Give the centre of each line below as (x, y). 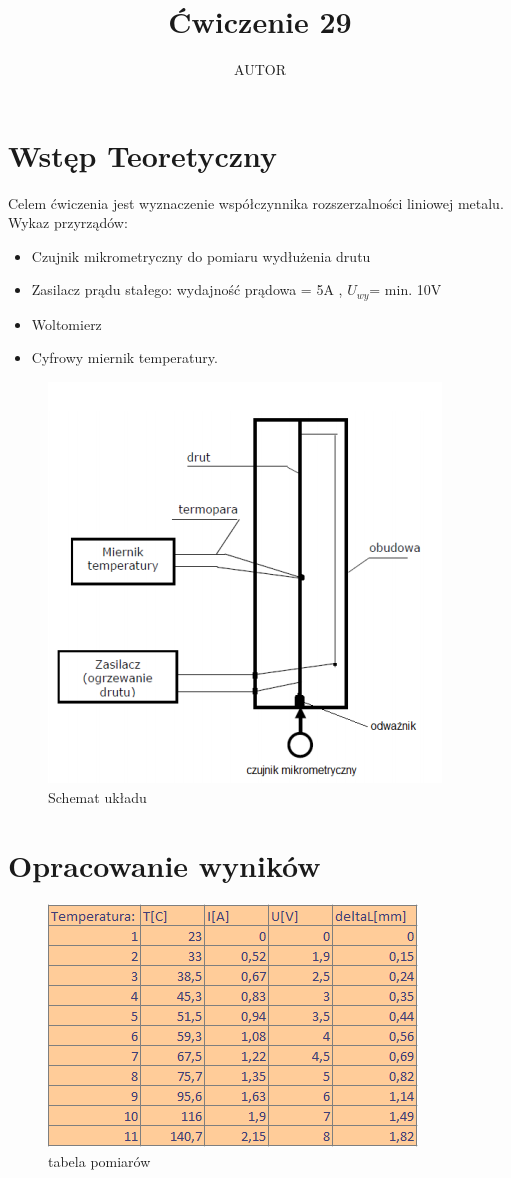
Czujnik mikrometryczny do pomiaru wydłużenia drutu (201, 255)
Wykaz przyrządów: (68, 222)
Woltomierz (66, 323)
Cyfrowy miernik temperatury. (124, 357)
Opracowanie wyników (164, 865)
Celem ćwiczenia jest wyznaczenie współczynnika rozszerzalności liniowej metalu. (256, 202)
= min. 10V (405, 289)
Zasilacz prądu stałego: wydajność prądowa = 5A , (187, 289)
